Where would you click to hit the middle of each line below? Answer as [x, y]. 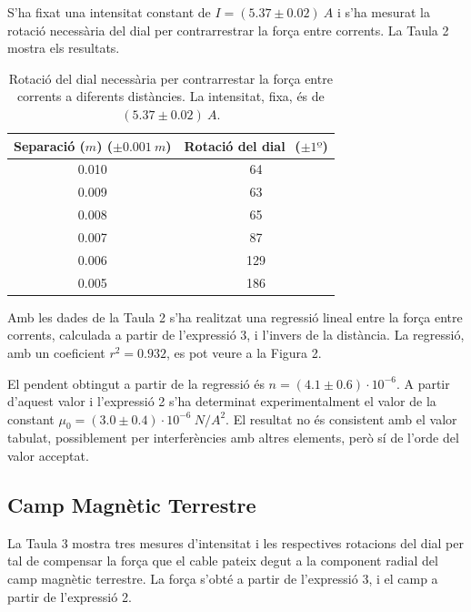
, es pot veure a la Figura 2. [244, 352]
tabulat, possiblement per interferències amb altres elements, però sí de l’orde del [233, 438]
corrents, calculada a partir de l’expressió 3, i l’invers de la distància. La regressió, [236, 335]
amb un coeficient [56, 352]
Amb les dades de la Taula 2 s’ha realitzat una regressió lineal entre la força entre [235, 316]
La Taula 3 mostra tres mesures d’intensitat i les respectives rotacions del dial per [235, 542]
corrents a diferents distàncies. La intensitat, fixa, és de [170, 96]
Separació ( [50, 145]
